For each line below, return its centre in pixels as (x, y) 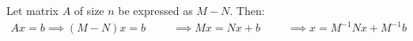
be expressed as (155, 10)
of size (89, 10)
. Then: (247, 10)
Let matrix (32, 10)
